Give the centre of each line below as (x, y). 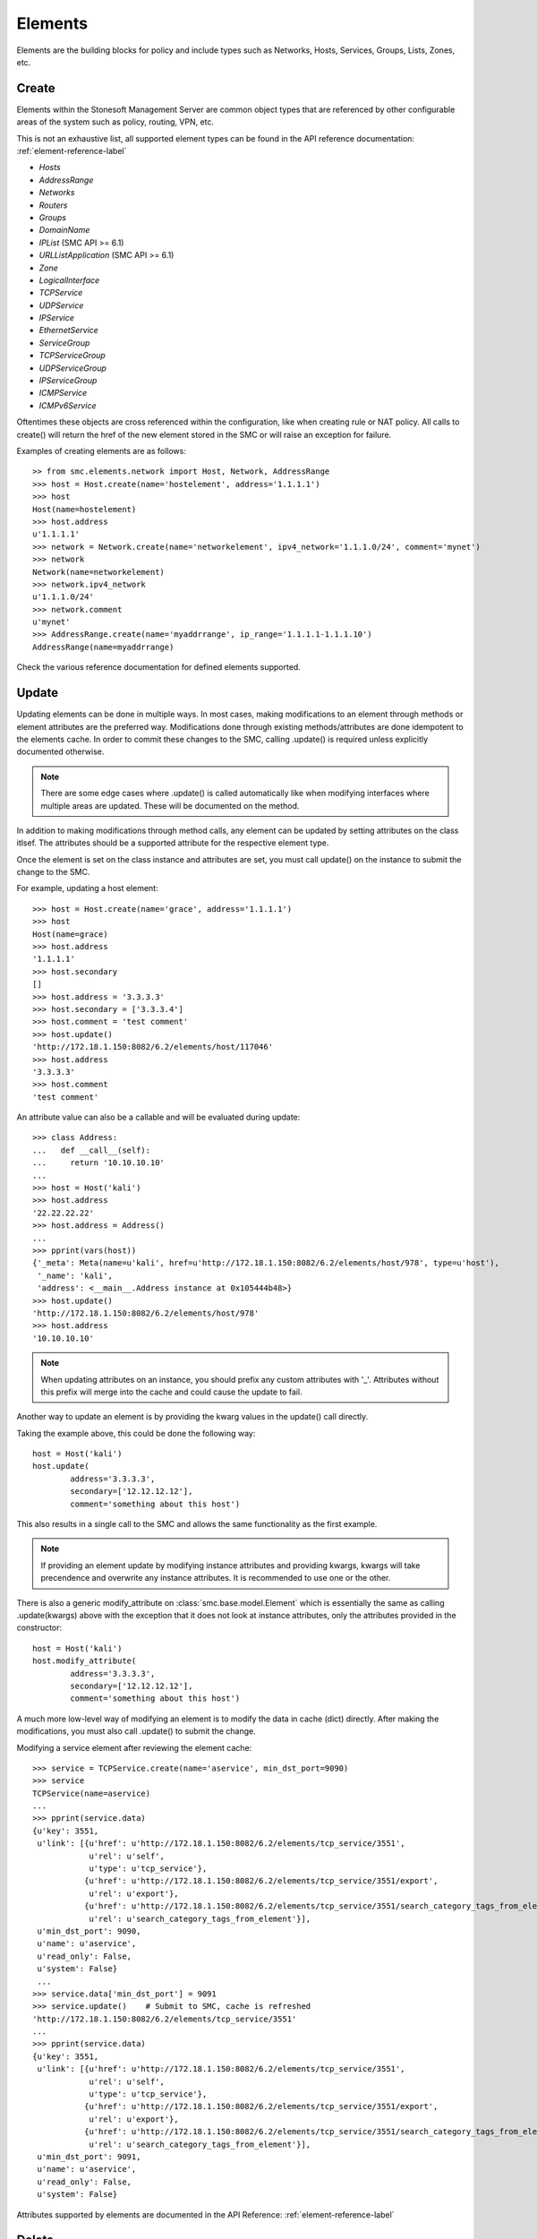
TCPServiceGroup (72, 356)
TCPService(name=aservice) (92, 1793)
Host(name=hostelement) (85, 509)
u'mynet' (51, 622)
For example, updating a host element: (87, 888)
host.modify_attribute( (85, 1661)
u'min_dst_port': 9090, (89, 1931)
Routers (53, 205)
